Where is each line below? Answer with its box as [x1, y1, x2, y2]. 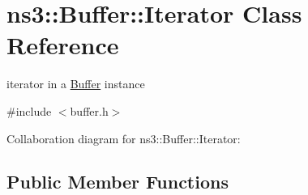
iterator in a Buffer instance [6, 75, 145, 92]
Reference [6, 28, 119, 61]
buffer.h [70, 102, 109, 119]
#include [6, 102, 52, 119]
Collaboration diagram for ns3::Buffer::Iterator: [6, 129, 241, 146]
